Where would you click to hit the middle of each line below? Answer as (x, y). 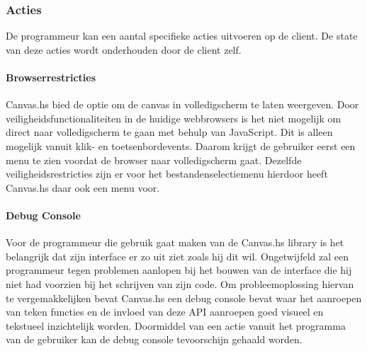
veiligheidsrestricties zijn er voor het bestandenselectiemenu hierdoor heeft (167, 174)
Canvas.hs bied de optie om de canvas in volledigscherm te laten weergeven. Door (182, 104)
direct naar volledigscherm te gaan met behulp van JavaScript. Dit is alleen (169, 132)
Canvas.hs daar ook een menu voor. (83, 187)
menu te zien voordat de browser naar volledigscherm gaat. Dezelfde (154, 160)
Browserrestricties (51, 77)
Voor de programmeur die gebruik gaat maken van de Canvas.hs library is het (175, 242)
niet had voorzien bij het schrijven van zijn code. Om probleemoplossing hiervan (180, 283)
